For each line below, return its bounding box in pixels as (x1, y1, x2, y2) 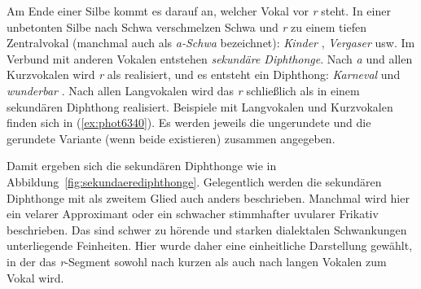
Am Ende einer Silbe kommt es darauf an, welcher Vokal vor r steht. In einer (7, 2, 391, 19)
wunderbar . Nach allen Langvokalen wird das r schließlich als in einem (7, 81, 360, 99)
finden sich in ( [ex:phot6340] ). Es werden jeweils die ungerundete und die (7, 114, 371, 131)
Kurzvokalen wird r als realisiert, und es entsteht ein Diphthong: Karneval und (7, 66, 401, 83)
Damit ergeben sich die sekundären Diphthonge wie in (7, 157, 277, 174)
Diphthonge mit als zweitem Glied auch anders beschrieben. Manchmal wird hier (7, 189, 410, 206)
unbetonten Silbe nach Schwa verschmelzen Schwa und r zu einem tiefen (7, 18, 366, 35)
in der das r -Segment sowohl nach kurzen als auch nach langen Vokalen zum (7, 252, 387, 269)
